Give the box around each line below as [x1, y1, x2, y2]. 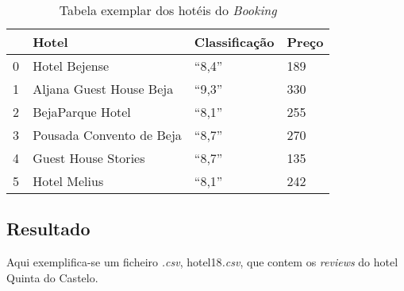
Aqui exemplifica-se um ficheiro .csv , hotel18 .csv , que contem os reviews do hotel [6, 254, 398, 270]
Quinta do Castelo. [6, 269, 98, 285]
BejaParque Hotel [33, 103, 131, 121]
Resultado [6, 216, 90, 241]
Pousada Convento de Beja [33, 126, 182, 144]
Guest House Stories [33, 149, 145, 167]
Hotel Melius [33, 172, 104, 190]
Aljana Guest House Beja [33, 80, 174, 98]
